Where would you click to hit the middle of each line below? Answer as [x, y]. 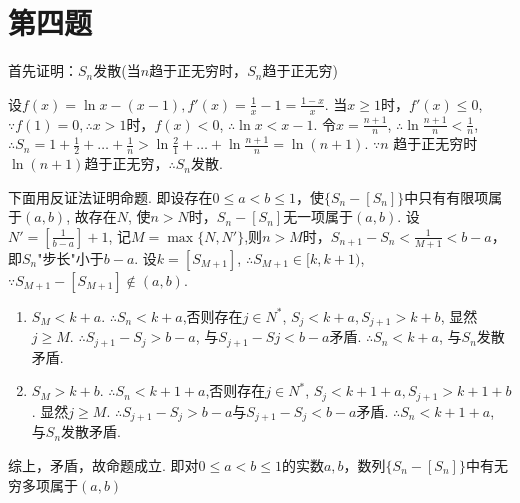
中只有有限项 [446, 196]
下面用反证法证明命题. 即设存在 [110, 196]
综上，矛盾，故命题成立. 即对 [103, 464]
